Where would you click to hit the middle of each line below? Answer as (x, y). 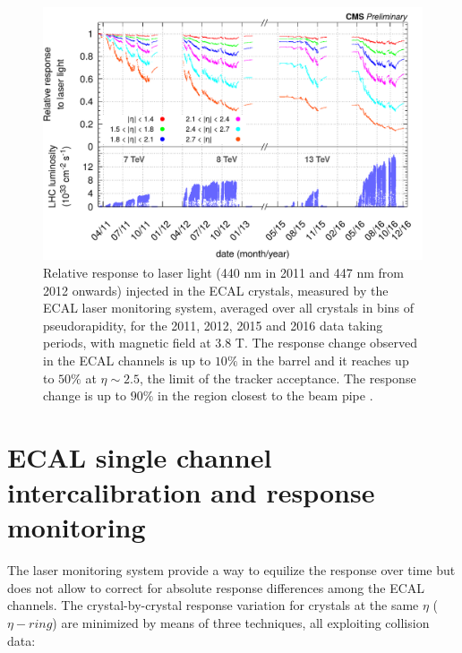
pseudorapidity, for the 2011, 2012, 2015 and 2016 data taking (213, 325)
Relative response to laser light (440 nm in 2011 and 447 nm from (224, 272)
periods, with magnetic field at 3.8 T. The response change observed (231, 343)
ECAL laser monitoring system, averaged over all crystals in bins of (229, 308)
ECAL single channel (140, 456)
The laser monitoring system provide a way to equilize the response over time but (231, 570)
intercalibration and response (191, 492)
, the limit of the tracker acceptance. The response (278, 378)
